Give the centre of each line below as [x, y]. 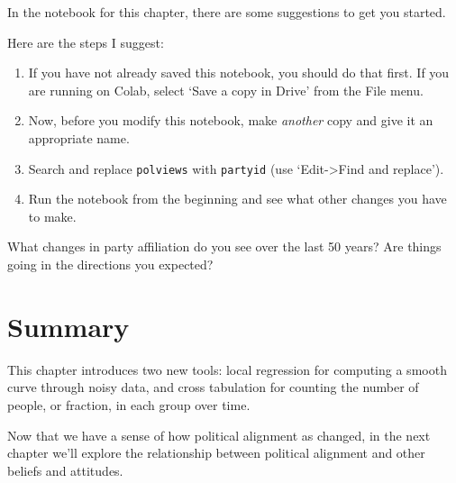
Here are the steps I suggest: [86, 42]
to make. [52, 216]
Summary [68, 326]
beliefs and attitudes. [65, 470]
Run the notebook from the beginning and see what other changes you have [237, 199]
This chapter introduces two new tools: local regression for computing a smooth [227, 369]
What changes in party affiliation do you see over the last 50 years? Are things [224, 246]
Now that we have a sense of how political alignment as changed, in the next [219, 435]
